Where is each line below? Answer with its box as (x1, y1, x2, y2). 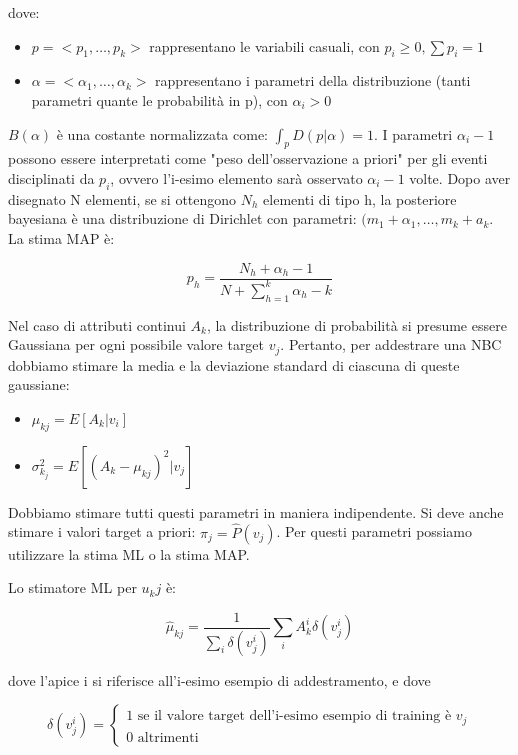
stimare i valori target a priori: (8, 521, 196, 542)
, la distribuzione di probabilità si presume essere (206, 314, 507, 335)
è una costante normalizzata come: (56, 123, 268, 144)
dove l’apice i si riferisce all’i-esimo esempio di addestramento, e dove (8, 669, 431, 690)
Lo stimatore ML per (8, 577, 137, 598)
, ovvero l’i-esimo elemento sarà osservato (110, 167, 363, 188)
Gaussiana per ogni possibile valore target (8, 334, 265, 355)
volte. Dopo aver (409, 167, 511, 188)
